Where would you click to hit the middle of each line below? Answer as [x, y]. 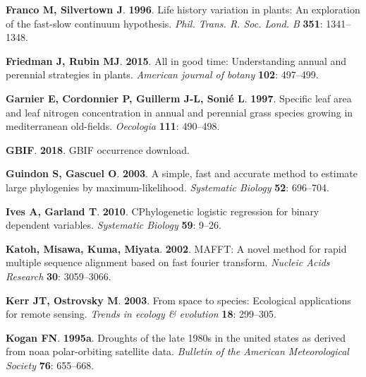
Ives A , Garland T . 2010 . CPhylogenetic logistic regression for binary [163, 211]
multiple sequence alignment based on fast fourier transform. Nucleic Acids [168, 262]
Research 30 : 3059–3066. [59, 276]
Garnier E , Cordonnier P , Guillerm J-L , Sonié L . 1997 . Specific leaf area [179, 98]
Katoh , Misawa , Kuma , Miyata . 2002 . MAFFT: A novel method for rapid [176, 248]
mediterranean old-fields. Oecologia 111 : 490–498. [113, 126]
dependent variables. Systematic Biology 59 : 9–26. [114, 225]
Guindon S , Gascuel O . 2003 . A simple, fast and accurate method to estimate [182, 173]
